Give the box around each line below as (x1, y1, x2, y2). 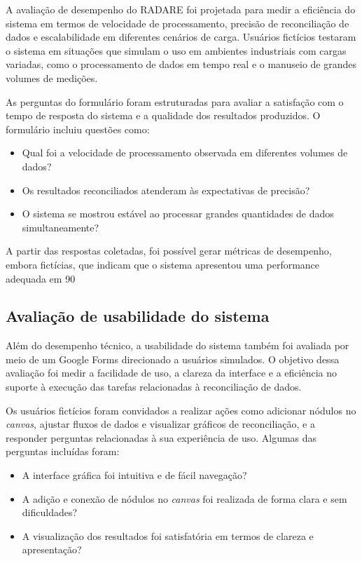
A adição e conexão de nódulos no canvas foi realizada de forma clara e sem (22, 491, 347, 506)
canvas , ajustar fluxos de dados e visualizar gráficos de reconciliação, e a (6, 417, 315, 431)
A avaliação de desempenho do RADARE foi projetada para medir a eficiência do (6, 2, 356, 16)
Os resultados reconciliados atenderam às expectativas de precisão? (22, 182, 310, 197)
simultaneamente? (22, 219, 99, 234)
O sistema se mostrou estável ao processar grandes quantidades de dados (22, 206, 334, 221)
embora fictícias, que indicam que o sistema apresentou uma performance (6, 257, 320, 271)
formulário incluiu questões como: (6, 121, 150, 136)
